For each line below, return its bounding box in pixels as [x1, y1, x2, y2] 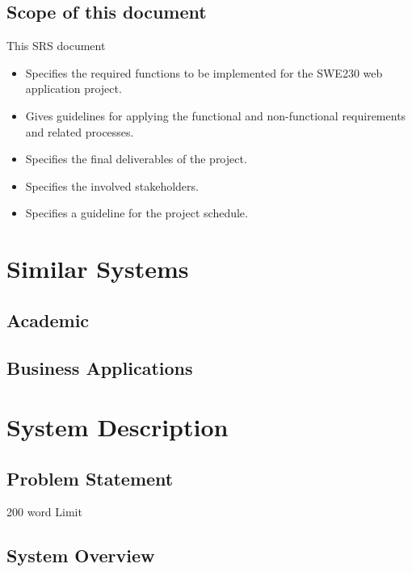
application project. [25, 80, 122, 97]
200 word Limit [6, 503, 82, 520]
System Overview [6, 543, 155, 568]
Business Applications [6, 355, 193, 380]
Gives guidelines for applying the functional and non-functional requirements [25, 107, 406, 124]
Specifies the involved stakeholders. [25, 177, 199, 194]
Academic [6, 307, 90, 332]
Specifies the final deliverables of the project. [25, 150, 247, 167]
